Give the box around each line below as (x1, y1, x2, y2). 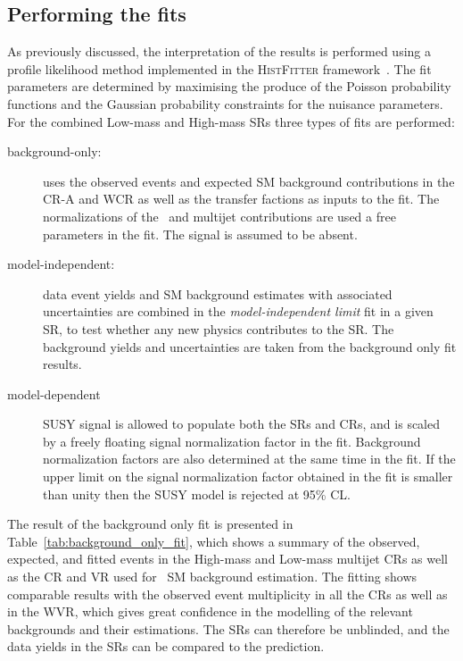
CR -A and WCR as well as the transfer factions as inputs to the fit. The (43, 189, 440, 208)
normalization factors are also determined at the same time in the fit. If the (43, 449, 456, 468)
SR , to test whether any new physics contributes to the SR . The (43, 319, 394, 338)
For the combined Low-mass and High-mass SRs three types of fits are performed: (7, 112, 455, 130)
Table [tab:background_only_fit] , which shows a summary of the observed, (7, 531, 420, 550)
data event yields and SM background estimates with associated (43, 284, 393, 303)
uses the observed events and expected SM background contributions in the (43, 172, 455, 190)
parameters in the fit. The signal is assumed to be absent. (43, 224, 358, 243)
